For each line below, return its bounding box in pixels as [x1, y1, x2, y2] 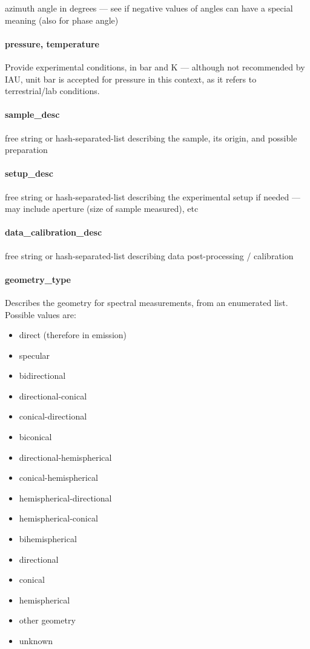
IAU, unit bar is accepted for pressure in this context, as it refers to [5, 72, 257, 85]
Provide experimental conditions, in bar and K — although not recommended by [5, 60, 305, 73]
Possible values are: [5, 308, 76, 321]
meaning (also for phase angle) [5, 13, 119, 26]
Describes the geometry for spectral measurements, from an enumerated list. [5, 296, 288, 308]
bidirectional [19, 369, 66, 382]
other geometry [19, 614, 76, 627]
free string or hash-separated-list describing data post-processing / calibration [5, 249, 294, 262]
